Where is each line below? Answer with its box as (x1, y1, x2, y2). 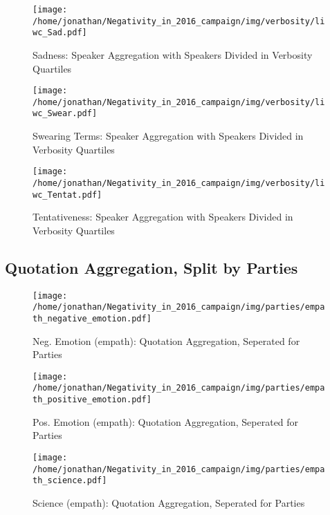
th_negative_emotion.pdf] (33, 313, 152, 324)
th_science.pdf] (33, 476, 107, 486)
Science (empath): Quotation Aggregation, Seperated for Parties (33, 495, 305, 509)
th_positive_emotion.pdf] (33, 395, 152, 405)
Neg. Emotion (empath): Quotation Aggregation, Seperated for (33, 333, 300, 348)
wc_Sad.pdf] (33, 28, 87, 38)
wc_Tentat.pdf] (33, 189, 102, 200)
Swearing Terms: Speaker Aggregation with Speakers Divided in (33, 129, 304, 143)
